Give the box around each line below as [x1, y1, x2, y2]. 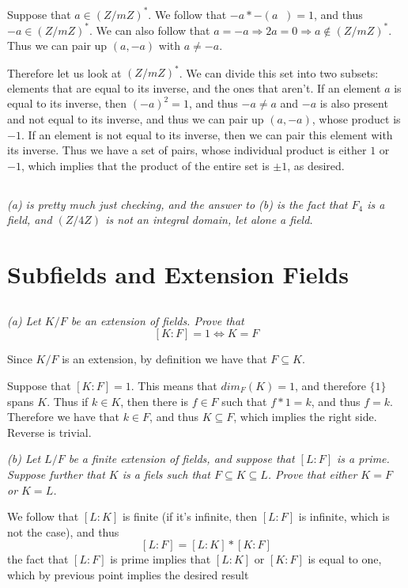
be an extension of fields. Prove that [70, 312, 244, 328]
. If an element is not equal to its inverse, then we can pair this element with [21, 126, 393, 142]
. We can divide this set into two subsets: [179, 64, 379, 81]
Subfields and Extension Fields [7, 258, 349, 290]
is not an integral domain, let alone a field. [105, 211, 313, 228]
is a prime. [337, 450, 390, 467]
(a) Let [7, 312, 41, 328]
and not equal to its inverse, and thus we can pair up [7, 111, 264, 127]
